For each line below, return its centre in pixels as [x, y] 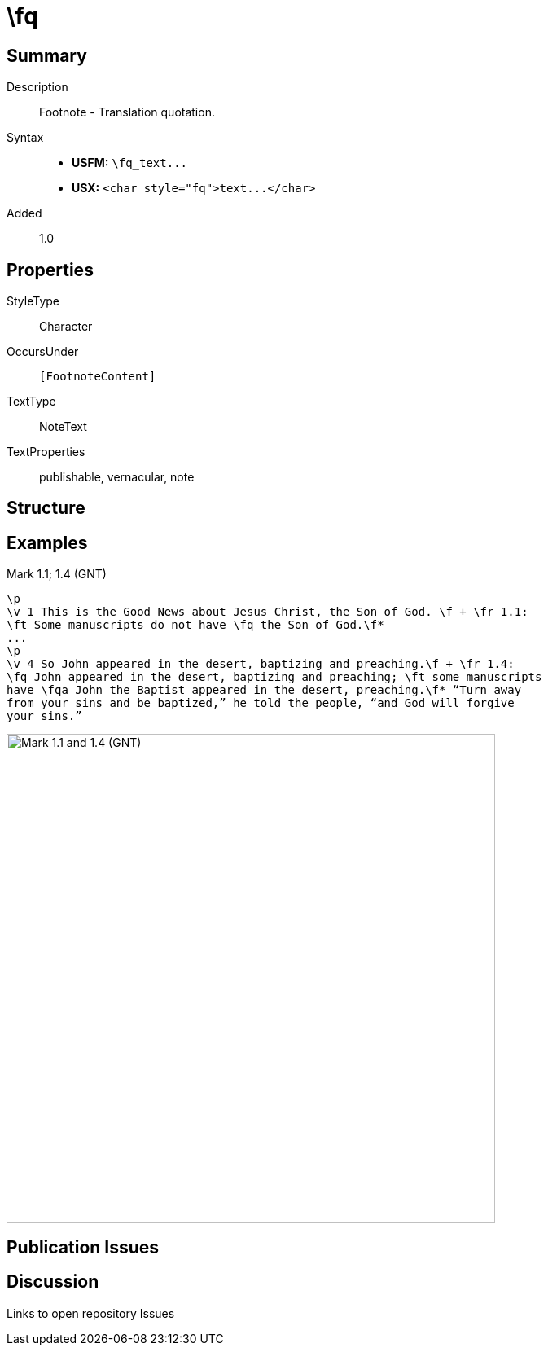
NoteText [63, 427]
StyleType [33, 301]
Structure [46, 508]
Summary [47, 55]
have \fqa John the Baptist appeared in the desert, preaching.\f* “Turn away [264, 690]
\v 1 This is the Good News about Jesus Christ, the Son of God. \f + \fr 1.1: [267, 612]
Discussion [53, 1282]
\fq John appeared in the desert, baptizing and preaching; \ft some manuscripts [274, 677]
